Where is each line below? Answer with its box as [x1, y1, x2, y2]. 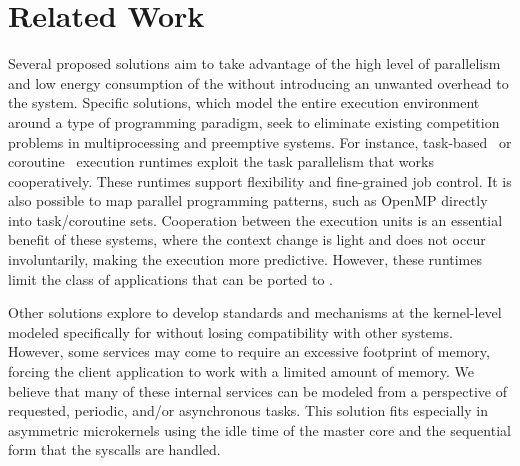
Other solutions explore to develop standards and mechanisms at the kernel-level [8, 302, 502, 323]
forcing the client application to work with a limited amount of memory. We [8, 361, 475, 382]
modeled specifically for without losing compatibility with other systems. [8, 321, 453, 342]
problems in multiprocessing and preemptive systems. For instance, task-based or [8, 131, 512, 152]
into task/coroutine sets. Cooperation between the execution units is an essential [8, 209, 503, 230]
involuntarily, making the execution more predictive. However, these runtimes [8, 249, 483, 270]
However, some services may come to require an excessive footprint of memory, [8, 341, 490, 362]
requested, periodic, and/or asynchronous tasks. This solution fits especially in [8, 400, 488, 421]
